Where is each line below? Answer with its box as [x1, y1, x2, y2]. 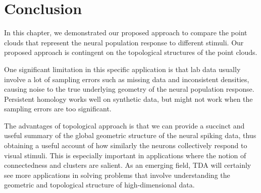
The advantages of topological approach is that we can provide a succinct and [4, 120, 245, 131]
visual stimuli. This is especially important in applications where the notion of [4, 150, 246, 160]
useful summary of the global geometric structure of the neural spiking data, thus [4, 130, 256, 141]
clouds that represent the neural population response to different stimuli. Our [4, 37, 244, 47]
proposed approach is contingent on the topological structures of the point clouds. [4, 47, 257, 57]
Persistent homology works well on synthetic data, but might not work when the [4, 93, 253, 104]
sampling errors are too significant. [4, 103, 112, 114]
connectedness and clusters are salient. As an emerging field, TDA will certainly [4, 160, 251, 170]
